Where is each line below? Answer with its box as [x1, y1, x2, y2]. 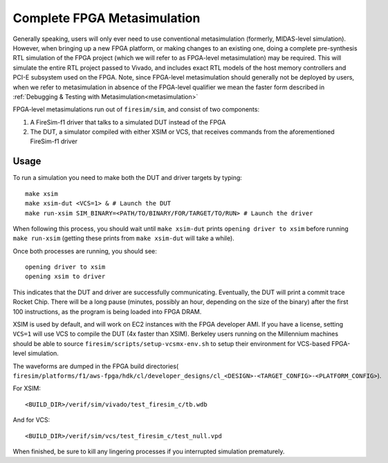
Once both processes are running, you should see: [12, 246, 157, 255]
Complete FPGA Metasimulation [12, 10, 201, 26]
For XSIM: [12, 384, 41, 392]
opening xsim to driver [25, 273, 106, 280]
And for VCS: [12, 416, 50, 424]
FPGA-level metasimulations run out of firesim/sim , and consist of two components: [12, 105, 259, 114]
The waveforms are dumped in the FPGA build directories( [12, 362, 179, 370]
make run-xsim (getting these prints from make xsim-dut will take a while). [12, 234, 234, 242]
